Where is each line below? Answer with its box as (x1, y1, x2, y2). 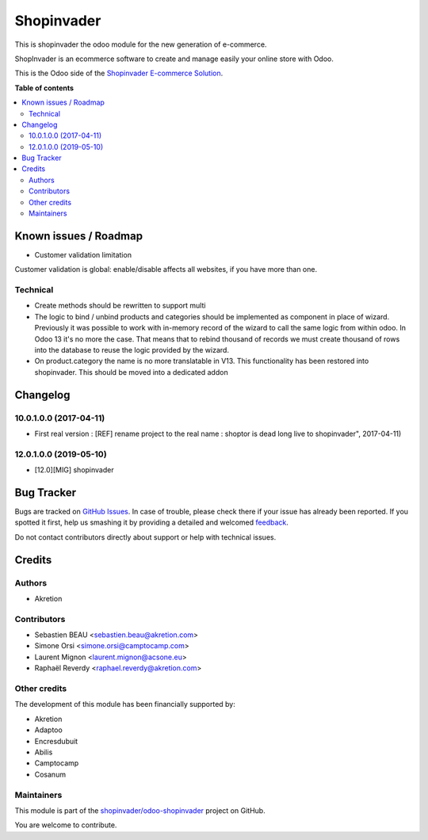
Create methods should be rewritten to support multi (34, 301, 206, 311)
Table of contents (14, 83, 75, 93)
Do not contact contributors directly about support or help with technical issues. (14, 532, 277, 542)
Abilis (34, 747, 53, 757)
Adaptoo (34, 725, 63, 735)
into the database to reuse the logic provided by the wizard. (34, 346, 230, 355)
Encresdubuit (34, 736, 78, 746)
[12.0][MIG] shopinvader (34, 465, 114, 475)
